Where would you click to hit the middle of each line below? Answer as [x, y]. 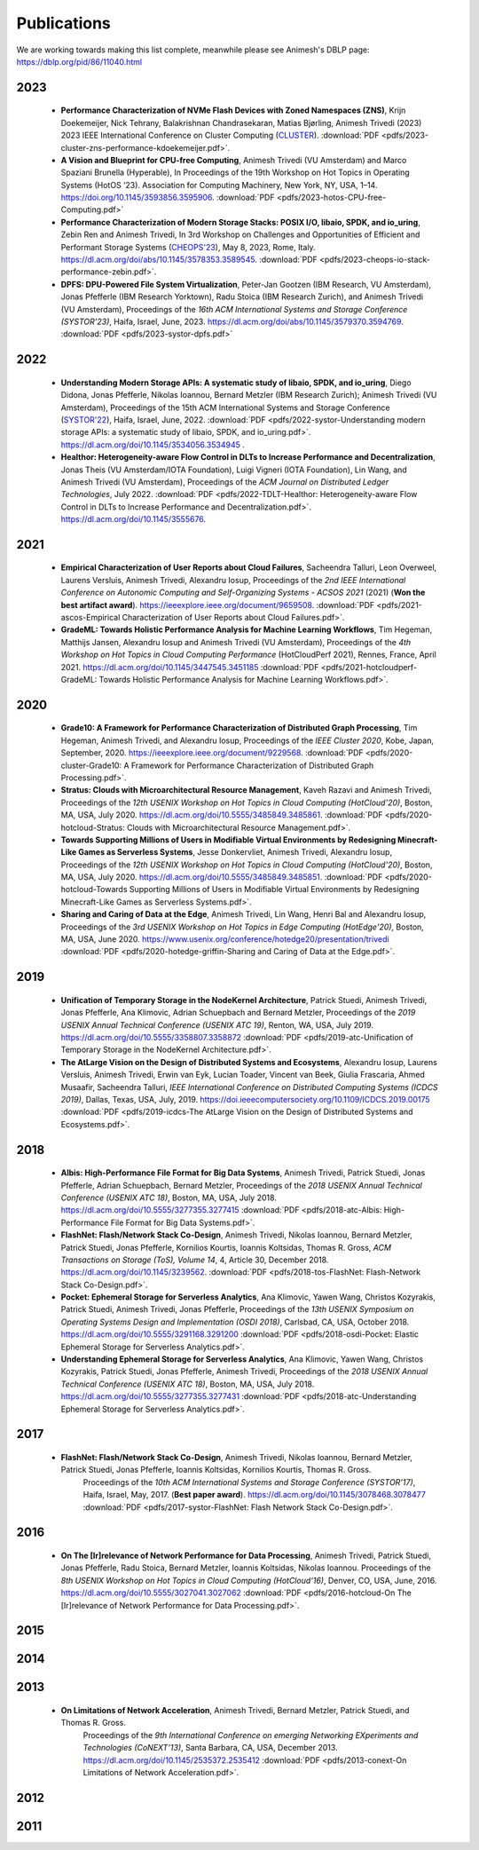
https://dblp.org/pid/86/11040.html [79, 61]
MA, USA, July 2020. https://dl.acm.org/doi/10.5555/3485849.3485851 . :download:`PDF [222, 877]
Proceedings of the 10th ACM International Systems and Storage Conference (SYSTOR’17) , [249, 1482]
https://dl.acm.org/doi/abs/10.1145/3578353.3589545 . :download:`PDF [189, 260]
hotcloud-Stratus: [93, 827]
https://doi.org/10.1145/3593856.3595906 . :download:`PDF [168, 198]
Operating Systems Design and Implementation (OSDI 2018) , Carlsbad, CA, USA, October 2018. [235, 1322]
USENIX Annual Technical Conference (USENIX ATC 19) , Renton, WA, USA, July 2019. [217, 1024]
